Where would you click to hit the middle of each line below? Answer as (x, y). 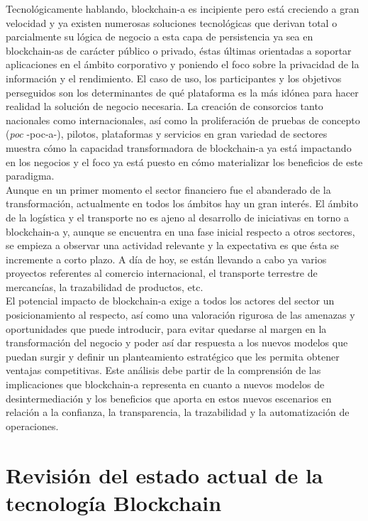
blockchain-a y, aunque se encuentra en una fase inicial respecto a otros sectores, (180, 231)
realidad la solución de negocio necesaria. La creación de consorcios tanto (165, 106)
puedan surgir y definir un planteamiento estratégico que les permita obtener (173, 356)
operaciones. (32, 426)
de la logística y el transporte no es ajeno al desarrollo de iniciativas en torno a (177, 217)
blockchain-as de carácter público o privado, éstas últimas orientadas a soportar (179, 50)
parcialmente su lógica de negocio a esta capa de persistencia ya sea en (160, 37)
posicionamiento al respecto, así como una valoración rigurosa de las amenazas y (180, 315)
